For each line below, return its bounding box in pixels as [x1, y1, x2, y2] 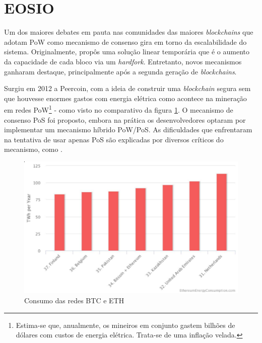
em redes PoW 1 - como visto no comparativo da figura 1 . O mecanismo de [4, 103, 233, 115]
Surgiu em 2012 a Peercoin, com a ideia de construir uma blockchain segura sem [4, 83, 251, 94]
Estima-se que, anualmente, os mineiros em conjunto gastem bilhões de [16, 319, 235, 330]
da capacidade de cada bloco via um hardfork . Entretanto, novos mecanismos [4, 56, 242, 66]
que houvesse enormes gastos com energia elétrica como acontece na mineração [4, 93, 247, 103]
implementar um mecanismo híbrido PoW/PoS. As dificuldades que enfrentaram [4, 124, 252, 135]
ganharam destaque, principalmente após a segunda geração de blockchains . [4, 66, 237, 76]
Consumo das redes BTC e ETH [24, 295, 124, 305]
